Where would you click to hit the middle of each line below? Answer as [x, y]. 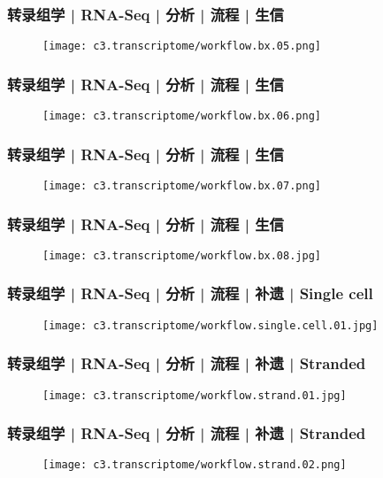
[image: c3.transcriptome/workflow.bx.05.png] [182, 46]
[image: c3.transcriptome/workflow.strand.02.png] [195, 465]
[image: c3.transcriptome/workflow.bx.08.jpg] [182, 255]
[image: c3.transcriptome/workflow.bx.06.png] [182, 116]
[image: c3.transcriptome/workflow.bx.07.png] [182, 185]
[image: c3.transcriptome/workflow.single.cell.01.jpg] [211, 325]
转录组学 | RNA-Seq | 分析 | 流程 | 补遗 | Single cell [190, 293]
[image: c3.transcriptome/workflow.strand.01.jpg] [195, 395]
